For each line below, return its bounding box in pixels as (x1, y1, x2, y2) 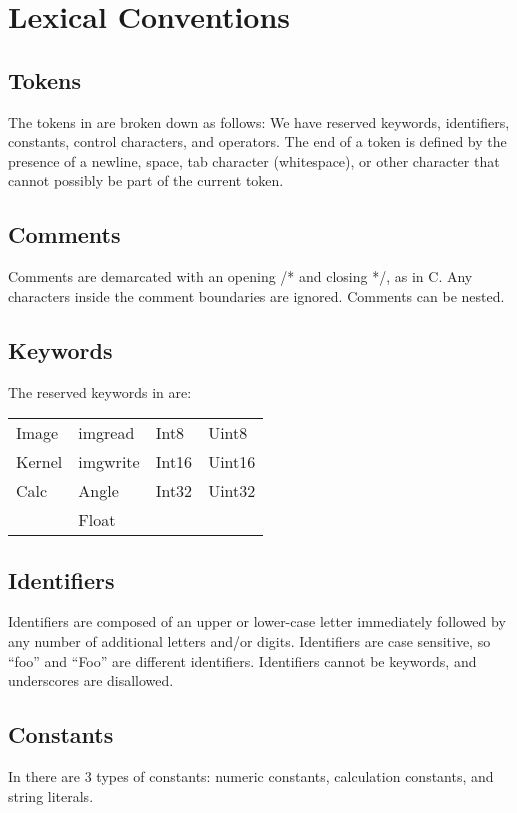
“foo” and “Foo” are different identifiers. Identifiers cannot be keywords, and (8, 650, 477, 671)
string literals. (8, 785, 94, 806)
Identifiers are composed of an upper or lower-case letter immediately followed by (8, 611, 506, 632)
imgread (78, 421, 135, 445)
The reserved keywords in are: (8, 381, 192, 402)
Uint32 (208, 479, 256, 503)
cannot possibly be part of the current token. (8, 170, 284, 191)
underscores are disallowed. (8, 670, 174, 691)
